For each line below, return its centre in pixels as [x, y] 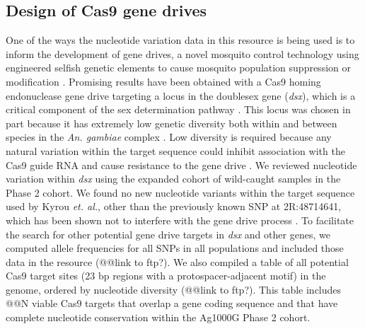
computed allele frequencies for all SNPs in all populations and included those [175, 248]
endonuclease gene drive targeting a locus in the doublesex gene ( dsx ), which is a [181, 95]
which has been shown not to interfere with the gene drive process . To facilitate [180, 220]
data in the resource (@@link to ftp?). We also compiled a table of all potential [177, 261]
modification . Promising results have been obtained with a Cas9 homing [163, 81]
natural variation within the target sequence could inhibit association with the [175, 150]
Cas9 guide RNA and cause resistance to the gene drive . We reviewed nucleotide [181, 164]
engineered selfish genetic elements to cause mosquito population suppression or [178, 68]
